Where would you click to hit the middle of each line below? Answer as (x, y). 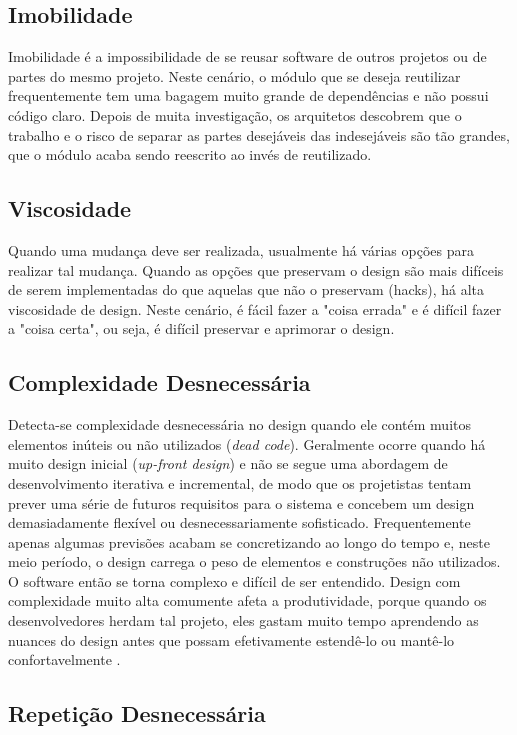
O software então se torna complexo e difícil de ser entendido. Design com (234, 580)
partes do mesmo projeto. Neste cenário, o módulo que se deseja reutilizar (234, 75)
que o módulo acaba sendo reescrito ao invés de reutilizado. (190, 154)
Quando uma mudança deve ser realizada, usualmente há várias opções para (241, 249)
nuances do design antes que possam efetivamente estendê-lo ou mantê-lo (231, 639)
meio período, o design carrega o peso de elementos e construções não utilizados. (254, 561)
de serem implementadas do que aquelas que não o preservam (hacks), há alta (246, 289)
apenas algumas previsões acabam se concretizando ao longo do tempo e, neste (249, 541)
